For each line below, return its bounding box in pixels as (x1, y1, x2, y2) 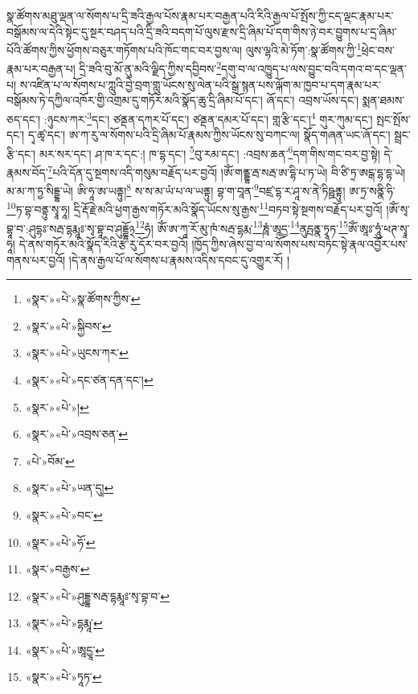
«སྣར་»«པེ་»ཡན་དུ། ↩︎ (25, 479, 114, 496)
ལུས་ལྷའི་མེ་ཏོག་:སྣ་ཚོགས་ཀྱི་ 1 (245, 39, 362, 58)
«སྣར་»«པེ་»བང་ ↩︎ (25, 506, 103, 523)
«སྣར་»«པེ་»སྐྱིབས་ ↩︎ (25, 317, 112, 334)
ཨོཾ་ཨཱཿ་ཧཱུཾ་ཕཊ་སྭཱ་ (347, 220, 410, 236)
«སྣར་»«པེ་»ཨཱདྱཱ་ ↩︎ (25, 641, 104, 658)
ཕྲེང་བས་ (361, 41, 395, 58)
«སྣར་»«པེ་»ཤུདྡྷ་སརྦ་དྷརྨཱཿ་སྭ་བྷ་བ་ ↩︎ (25, 587, 170, 604)
